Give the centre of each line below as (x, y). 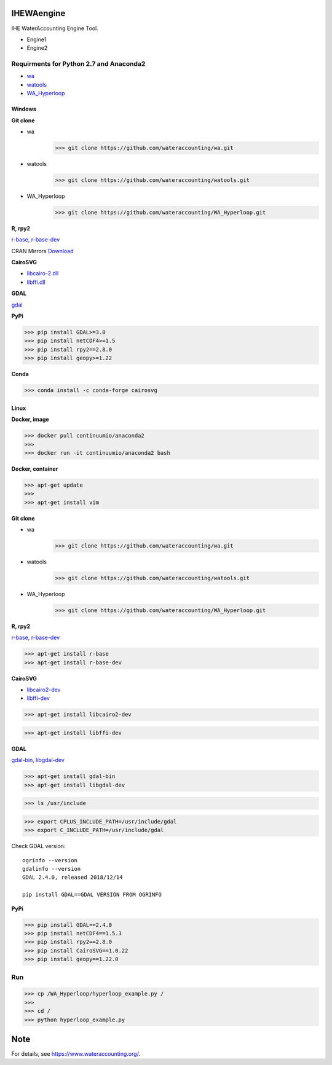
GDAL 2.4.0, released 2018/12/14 (73, 878)
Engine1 (37, 39)
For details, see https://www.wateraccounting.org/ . (76, 1054)
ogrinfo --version (50, 860)
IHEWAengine (38, 13)
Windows (24, 109)
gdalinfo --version (52, 869)
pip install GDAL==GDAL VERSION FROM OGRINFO (92, 895)
